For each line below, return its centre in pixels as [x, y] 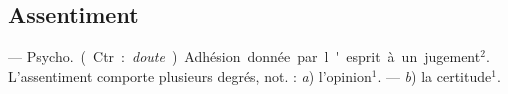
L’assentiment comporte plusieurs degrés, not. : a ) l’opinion [190, 75]
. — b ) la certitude [434, 75]
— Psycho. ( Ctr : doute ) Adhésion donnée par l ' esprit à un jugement [244, 56]
